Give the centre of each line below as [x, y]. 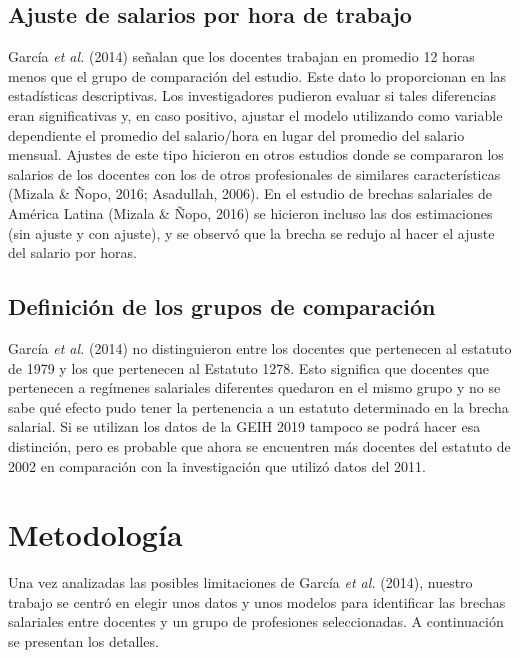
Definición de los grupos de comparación [222, 306]
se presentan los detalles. [83, 641]
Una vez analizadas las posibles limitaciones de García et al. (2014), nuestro [240, 582]
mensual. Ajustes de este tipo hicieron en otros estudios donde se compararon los [256, 154]
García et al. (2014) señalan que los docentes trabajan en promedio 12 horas [241, 56]
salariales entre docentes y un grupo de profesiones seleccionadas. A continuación [256, 621]
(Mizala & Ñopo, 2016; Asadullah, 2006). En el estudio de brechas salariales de [250, 193]
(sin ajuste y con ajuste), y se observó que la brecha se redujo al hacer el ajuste [251, 232]
